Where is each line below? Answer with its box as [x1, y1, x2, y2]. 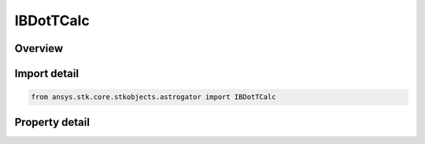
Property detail [14, 115, 91, 129]
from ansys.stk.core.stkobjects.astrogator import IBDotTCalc [31, 93, 276, 102]
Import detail [14, 67, 79, 80]
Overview [14, 42, 64, 55]
